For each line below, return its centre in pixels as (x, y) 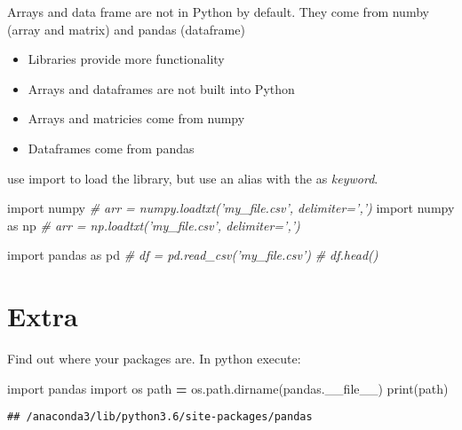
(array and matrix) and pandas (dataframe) (126, 29)
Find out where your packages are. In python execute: (154, 359)
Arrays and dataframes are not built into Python (161, 88)
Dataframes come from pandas (111, 148)
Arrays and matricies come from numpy (136, 118)
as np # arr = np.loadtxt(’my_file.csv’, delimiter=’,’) (154, 225)
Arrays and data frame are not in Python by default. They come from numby (218, 12)
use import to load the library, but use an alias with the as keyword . (193, 178)
